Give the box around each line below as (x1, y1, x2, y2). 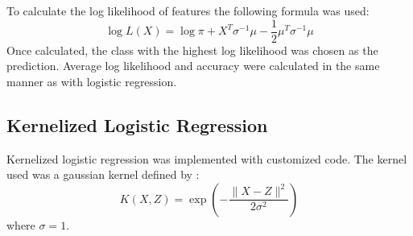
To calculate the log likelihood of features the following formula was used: (6, 2, 370, 19)
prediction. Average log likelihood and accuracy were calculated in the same (6, 57, 380, 74)
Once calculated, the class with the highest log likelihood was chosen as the (6, 41, 378, 58)
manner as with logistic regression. (6, 72, 177, 89)
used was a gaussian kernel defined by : (6, 166, 200, 183)
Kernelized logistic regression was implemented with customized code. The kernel (6, 150, 407, 167)
